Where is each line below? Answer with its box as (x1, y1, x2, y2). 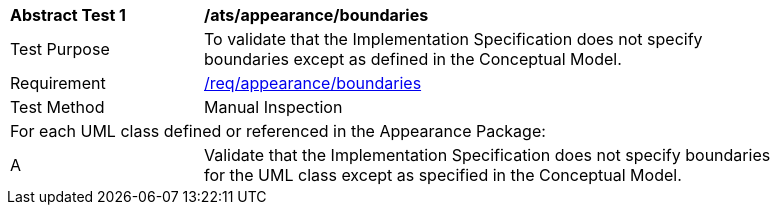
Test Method (10, 97, 105, 117)
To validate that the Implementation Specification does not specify (204, 29, 703, 49)
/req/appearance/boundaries (204, 73, 422, 93)
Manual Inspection (204, 97, 343, 117)
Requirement (10, 73, 106, 93)
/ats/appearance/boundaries (204, 5, 429, 25)
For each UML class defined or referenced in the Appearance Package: (10, 121, 546, 141)
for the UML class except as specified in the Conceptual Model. (204, 165, 682, 185)
